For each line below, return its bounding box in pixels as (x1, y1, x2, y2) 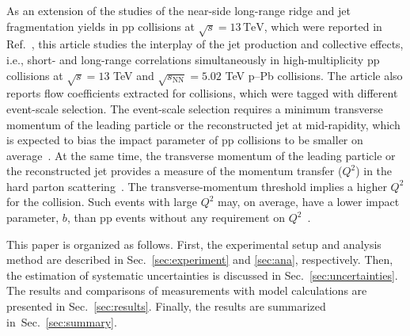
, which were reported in (264, 17, 382, 34)
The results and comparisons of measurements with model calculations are (6, 282, 367, 299)
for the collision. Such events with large (6, 193, 197, 210)
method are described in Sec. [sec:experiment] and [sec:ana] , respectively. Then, (6, 251, 393, 268)
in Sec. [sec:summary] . (6, 313, 117, 330)
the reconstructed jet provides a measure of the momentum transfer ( (6, 162, 343, 179)
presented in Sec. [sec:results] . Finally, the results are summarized (6, 298, 326, 315)
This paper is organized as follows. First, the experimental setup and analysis (6, 235, 382, 252)
